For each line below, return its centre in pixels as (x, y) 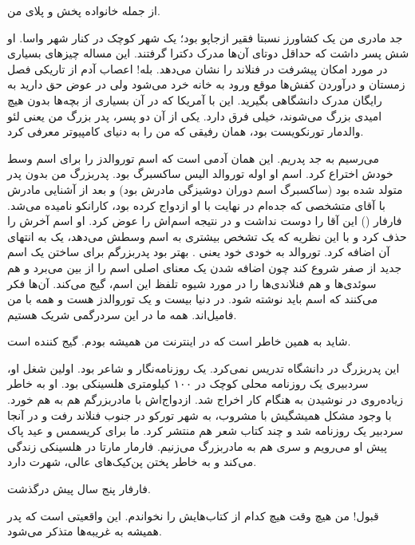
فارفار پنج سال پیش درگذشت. (79, 489)
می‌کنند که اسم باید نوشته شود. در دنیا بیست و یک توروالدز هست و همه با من (193, 299)
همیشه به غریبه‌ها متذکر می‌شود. (85, 531)
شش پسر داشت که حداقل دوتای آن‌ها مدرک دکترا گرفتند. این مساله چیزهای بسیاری (208, 53)
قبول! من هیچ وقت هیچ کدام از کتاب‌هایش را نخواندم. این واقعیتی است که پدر (193, 515)
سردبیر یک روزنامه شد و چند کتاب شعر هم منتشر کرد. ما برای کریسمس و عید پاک (206, 430)
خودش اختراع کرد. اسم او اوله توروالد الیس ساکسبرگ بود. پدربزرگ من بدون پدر (200, 174)
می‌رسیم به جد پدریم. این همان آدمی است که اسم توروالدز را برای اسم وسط (193, 158)
